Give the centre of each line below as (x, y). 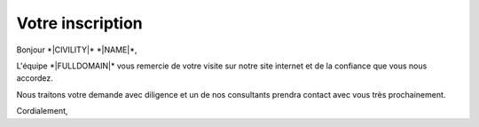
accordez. (35, 78)
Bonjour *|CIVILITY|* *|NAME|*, (77, 50)
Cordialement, (42, 111)
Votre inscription (80, 23)
